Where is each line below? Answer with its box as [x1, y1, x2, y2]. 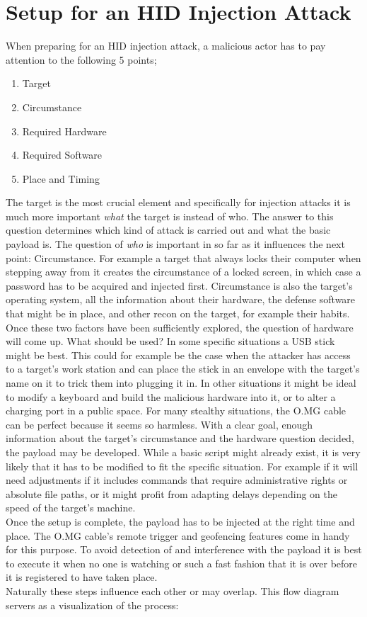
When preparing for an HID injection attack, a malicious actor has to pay [6, 38, 326, 53]
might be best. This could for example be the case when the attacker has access [6, 347, 351, 362]
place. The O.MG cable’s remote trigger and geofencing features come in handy [6, 528, 350, 543]
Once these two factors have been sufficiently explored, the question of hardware [6, 319, 354, 334]
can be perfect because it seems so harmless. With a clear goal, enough [6, 417, 313, 431]
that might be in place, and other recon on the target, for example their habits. [6, 306, 350, 321]
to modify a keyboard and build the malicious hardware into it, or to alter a [6, 389, 336, 404]
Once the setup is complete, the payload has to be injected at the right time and [6, 514, 355, 528]
